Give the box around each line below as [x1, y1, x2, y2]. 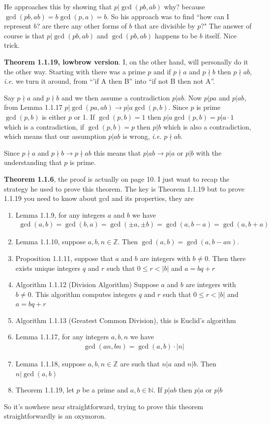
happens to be [154, 30, 198, 40]
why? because [164, 1, 205, 11]
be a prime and [82, 385, 128, 395]
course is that [4, 30, 45, 40]
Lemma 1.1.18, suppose [15, 359, 86, 369]
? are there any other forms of [36, 21, 127, 31]
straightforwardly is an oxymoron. [4, 411, 106, 421]
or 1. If [74, 111, 95, 122]
